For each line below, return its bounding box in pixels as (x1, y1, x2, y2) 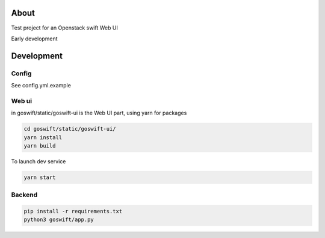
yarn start (23, 174, 56, 181)
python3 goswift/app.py (23, 216, 94, 223)
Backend (11, 190, 38, 199)
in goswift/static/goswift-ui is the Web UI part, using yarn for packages (11, 109, 187, 117)
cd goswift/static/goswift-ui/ (23, 125, 117, 133)
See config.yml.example (11, 82, 72, 89)
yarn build (23, 142, 56, 149)
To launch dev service (11, 157, 66, 165)
